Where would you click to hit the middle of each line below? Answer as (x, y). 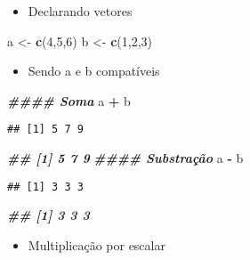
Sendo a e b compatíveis (94, 71)
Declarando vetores (80, 11)
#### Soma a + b (69, 100)
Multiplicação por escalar (97, 244)
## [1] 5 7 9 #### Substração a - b (125, 158)
